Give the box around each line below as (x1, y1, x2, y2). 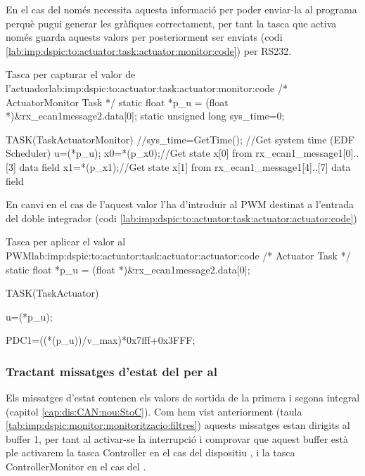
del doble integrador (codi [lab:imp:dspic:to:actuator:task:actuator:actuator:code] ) (6, 210, 357, 225)
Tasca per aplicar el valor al (6, 234, 126, 249)
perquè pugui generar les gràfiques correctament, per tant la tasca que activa (6, 15, 337, 30)
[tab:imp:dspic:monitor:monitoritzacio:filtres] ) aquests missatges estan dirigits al (6, 418, 350, 432)
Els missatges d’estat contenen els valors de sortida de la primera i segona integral (6, 390, 360, 405)
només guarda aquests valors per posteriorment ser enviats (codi (6, 30, 283, 44)
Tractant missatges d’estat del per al (6, 362, 217, 380)
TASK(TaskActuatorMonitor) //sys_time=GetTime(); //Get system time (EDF (6, 131, 354, 146)
